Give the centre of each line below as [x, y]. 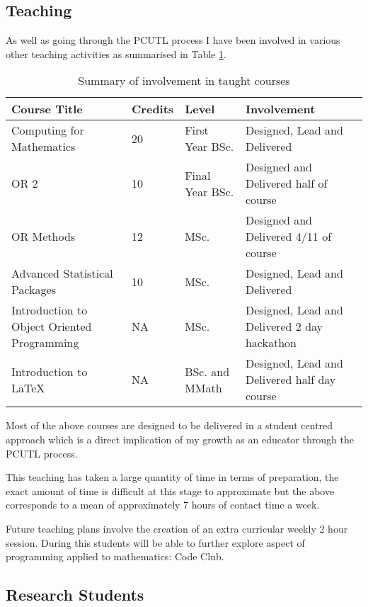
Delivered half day [291, 380]
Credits [153, 109]
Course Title [47, 109]
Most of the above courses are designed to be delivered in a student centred [169, 425]
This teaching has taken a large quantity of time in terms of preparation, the [172, 477]
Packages [34, 290]
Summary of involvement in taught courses [184, 81]
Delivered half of [286, 183]
